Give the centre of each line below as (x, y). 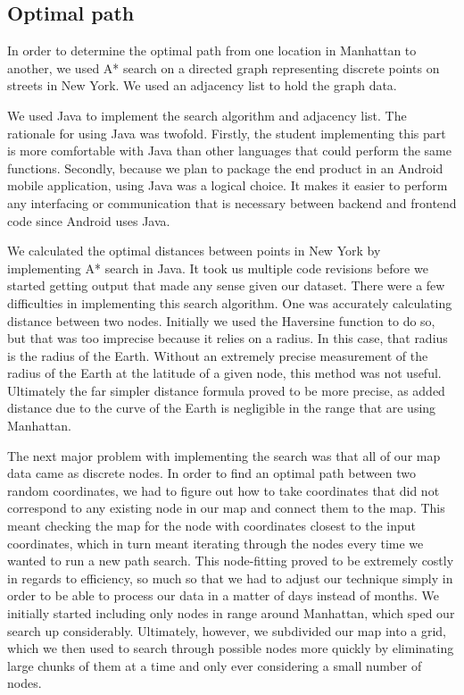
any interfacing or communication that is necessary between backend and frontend (232, 202)
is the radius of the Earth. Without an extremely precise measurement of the (218, 355)
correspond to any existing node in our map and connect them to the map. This (226, 508)
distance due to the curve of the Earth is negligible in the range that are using (222, 408)
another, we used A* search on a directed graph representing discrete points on (224, 67)
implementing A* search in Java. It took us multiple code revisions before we (218, 268)
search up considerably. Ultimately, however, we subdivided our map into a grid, (227, 630)
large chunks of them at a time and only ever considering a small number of (215, 665)
